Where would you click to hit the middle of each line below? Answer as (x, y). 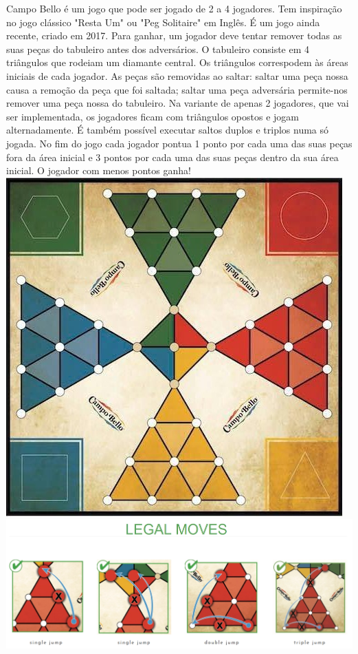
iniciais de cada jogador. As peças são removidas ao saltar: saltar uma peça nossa (177, 75)
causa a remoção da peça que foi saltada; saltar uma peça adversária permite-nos (177, 89)
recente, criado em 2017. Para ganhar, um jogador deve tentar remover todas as (174, 35)
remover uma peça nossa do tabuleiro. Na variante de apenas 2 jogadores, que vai (178, 103)
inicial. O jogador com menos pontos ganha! (99, 170)
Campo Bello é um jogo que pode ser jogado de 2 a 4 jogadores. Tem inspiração (174, 8)
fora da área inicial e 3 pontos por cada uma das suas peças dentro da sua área (172, 157)
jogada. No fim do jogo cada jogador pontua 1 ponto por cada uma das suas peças (179, 143)
